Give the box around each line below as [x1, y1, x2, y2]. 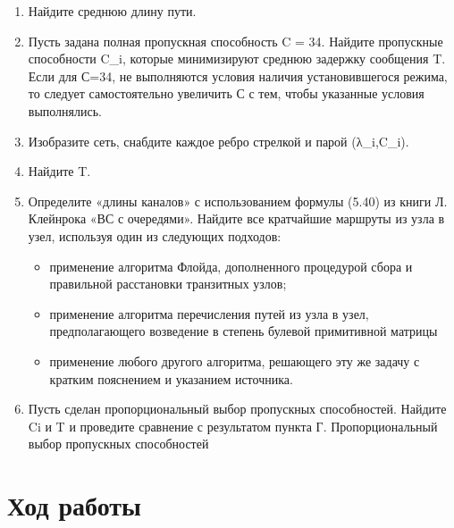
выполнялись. [28, 101, 103, 120]
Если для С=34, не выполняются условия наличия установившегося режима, [28, 66, 448, 85]
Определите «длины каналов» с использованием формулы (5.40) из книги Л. [28, 191, 448, 210]
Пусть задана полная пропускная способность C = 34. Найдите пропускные [28, 31, 443, 50]
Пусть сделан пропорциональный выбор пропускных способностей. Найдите [28, 399, 447, 418]
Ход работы [7, 487, 141, 524]
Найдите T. [28, 162, 91, 180]
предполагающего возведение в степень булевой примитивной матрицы [49, 322, 438, 340]
